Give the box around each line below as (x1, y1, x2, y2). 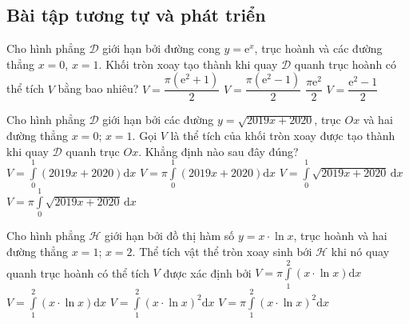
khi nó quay (331, 243, 390, 260)
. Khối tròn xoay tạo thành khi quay (98, 55, 278, 72)
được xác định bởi (163, 264, 252, 281)
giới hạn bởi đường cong (102, 40, 220, 57)
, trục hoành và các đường (254, 40, 383, 57)
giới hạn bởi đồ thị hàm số (105, 227, 235, 244)
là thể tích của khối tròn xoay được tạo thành (170, 127, 395, 144)
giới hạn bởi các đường (102, 111, 214, 128)
